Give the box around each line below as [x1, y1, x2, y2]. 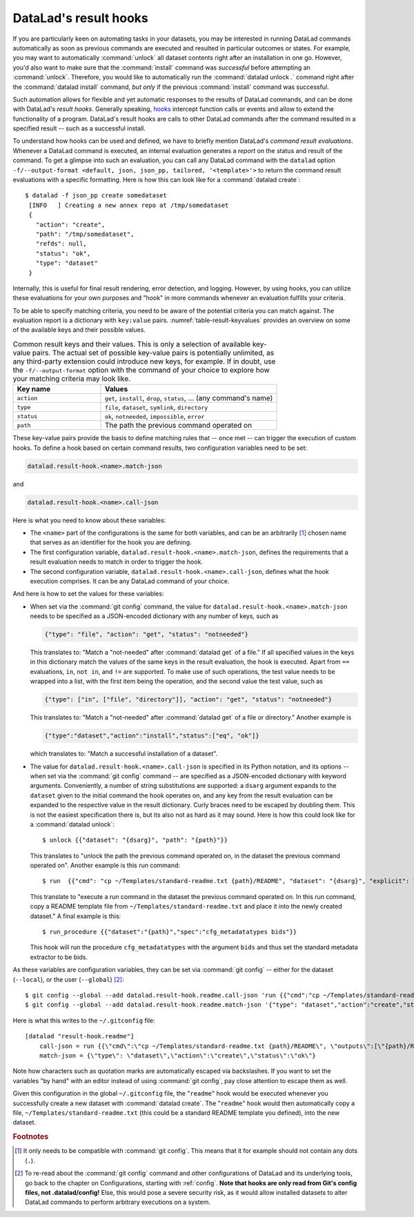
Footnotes [12, 1132, 49, 1142]
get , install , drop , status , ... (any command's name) [104, 393, 273, 403]
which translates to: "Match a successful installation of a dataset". [30, 749, 218, 758]
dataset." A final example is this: [30, 911, 121, 920]
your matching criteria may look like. [12, 374, 131, 384]
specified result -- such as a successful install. [12, 124, 146, 132]
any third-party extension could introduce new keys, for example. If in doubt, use [12, 357, 276, 366]
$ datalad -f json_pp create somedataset [25, 192, 167, 199]
